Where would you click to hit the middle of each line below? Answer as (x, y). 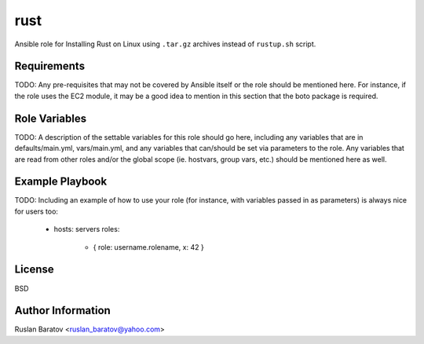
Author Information (63, 311)
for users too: (37, 211)
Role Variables (50, 118)
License (34, 270)
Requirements (50, 66)
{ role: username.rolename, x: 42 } (148, 247)
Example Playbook (61, 182)
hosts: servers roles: (87, 229)
